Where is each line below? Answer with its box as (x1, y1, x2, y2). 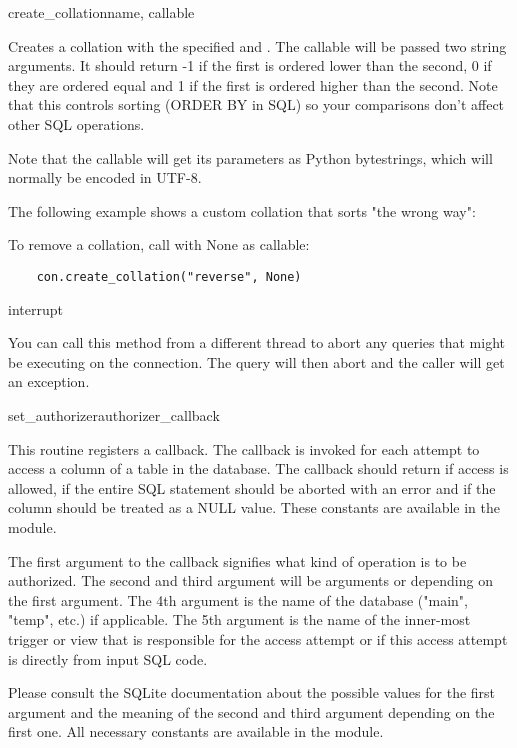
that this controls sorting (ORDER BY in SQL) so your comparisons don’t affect (8, 94, 505, 115)
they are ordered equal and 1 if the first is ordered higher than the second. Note (8, 74, 498, 95)
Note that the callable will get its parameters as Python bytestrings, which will (8, 147, 493, 168)
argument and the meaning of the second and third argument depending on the (8, 701, 495, 722)
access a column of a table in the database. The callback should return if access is (8, 458, 509, 479)
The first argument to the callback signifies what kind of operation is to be (8, 550, 467, 571)
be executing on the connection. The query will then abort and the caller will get (8, 351, 505, 372)
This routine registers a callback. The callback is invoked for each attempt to (8, 438, 480, 459)
